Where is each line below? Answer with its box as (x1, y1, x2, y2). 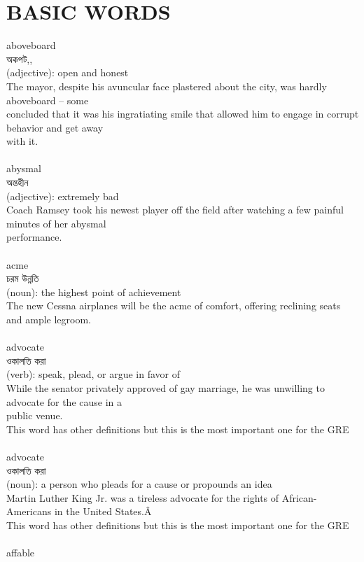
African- (281, 490, 317, 505)
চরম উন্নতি (6, 271, 39, 286)
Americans (6, 504, 52, 519)
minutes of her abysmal (6, 216, 106, 230)
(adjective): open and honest (6, 65, 129, 80)
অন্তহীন (6, 175, 29, 190)
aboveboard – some (6, 92, 89, 107)
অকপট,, (6, 51, 33, 66)
